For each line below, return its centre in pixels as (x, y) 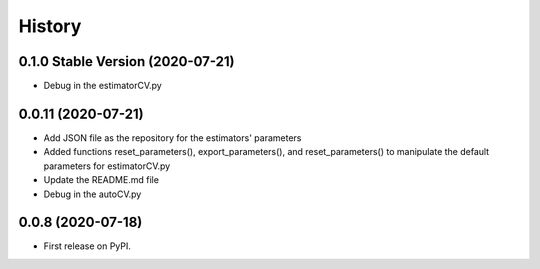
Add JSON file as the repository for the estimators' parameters (172, 137)
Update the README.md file (101, 180)
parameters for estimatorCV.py (107, 166)
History (50, 26)
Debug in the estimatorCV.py (102, 86)
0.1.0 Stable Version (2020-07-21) (126, 61)
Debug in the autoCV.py (92, 194)
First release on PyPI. (87, 246)
